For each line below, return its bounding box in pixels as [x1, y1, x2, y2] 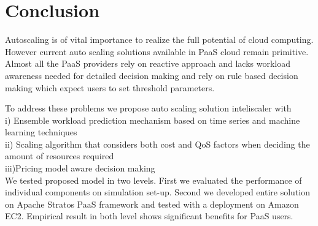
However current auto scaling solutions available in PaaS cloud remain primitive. [5, 45, 309, 58]
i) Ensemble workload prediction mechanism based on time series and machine [5, 113, 300, 126]
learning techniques [5, 126, 77, 138]
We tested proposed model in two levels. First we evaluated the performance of [5, 173, 302, 186]
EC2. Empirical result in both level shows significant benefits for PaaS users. [5, 209, 293, 222]
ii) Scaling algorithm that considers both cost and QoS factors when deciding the [5, 137, 310, 150]
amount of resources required [5, 149, 114, 162]
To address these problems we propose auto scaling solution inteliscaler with [5, 102, 292, 115]
